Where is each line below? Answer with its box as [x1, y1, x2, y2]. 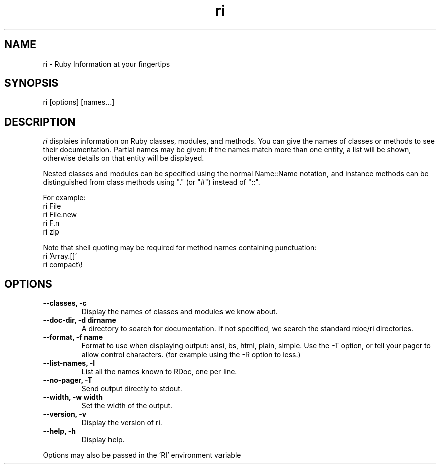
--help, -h [43, 427, 76, 436]
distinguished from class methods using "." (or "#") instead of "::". [43, 178, 260, 187]
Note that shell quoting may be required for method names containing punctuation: [43, 243, 317, 252]
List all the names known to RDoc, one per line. [81, 367, 237, 376]
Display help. [81, 435, 125, 444]
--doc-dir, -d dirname [43, 316, 116, 325]
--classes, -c [43, 299, 87, 308]
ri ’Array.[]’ [43, 252, 77, 261]
